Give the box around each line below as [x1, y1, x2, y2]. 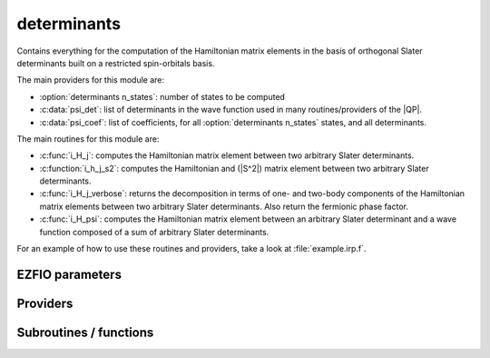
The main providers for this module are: [16, 75, 165, 85]
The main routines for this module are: [16, 133, 160, 144]
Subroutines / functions [16, 324, 154, 340]
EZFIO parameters [16, 266, 122, 282]
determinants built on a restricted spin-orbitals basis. [16, 57, 215, 68]
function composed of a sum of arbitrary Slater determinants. [39, 226, 269, 237]
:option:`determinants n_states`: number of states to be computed [39, 91, 286, 102]
